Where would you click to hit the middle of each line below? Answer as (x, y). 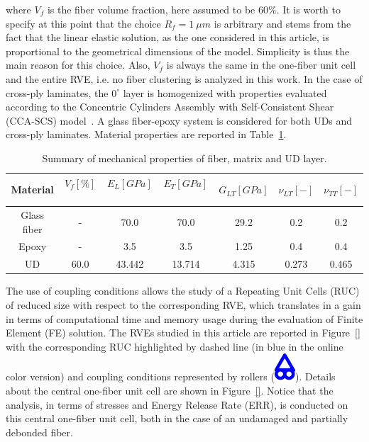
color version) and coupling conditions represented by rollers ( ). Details (171, 376)
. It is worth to (308, 9)
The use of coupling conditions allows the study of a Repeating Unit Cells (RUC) (183, 291)
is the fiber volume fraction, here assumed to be (151, 9)
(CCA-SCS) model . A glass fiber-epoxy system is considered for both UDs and (179, 120)
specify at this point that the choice (83, 23)
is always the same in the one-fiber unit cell (261, 65)
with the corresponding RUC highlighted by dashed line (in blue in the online (175, 346)
